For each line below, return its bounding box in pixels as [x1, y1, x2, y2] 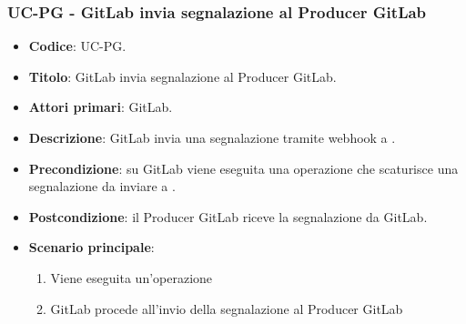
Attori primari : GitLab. [28, 97, 173, 116]
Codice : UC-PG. [28, 36, 127, 56]
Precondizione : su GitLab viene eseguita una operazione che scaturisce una [28, 158, 459, 177]
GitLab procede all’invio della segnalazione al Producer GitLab [50, 299, 403, 318]
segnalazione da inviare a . [28, 177, 176, 196]
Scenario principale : [28, 238, 155, 257]
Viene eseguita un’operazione [50, 268, 213, 287]
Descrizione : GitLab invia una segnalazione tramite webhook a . [28, 128, 396, 147]
